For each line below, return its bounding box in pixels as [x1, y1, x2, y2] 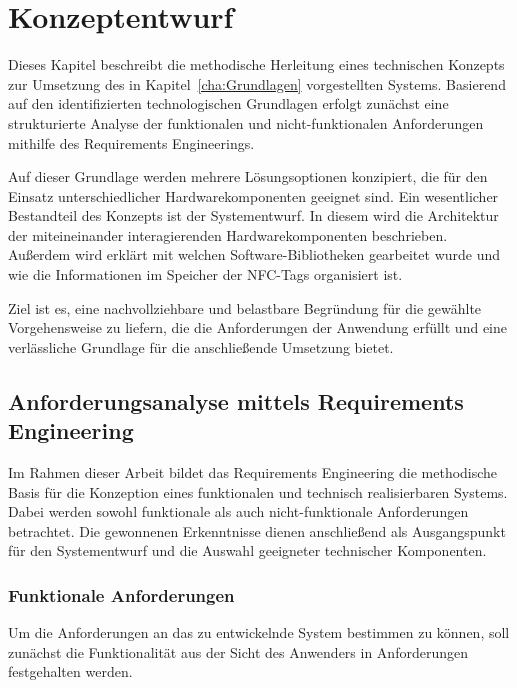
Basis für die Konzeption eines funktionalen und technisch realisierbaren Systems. [8, 481, 508, 502]
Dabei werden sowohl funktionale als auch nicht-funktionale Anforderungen [8, 501, 469, 522]
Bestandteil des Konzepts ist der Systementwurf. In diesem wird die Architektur [8, 205, 499, 226]
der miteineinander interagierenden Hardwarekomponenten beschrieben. [8, 224, 448, 245]
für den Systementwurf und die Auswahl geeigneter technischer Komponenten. [8, 540, 487, 561]
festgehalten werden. [8, 661, 133, 682]
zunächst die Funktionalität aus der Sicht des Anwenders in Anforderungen [8, 641, 468, 662]
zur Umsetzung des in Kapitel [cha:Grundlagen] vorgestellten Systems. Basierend [8, 73, 506, 94]
